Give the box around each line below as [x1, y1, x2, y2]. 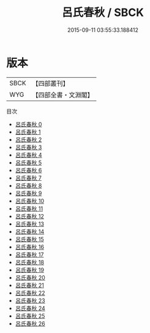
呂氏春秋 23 [15, 297, 45, 304]
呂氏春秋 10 [15, 197, 45, 204]
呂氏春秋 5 [15, 159, 42, 166]
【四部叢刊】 [32, 79, 69, 88]
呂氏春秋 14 [15, 228, 45, 235]
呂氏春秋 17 [15, 251, 44, 258]
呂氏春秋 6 [15, 166, 42, 174]
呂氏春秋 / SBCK [62, 6, 144, 20]
